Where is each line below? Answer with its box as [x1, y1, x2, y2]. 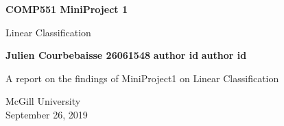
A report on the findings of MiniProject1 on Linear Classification [5, 71, 279, 85]
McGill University [5, 94, 81, 108]
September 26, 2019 [5, 107, 88, 121]
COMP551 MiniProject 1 [5, 2, 128, 16]
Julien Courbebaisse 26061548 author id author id [5, 48, 247, 62]
